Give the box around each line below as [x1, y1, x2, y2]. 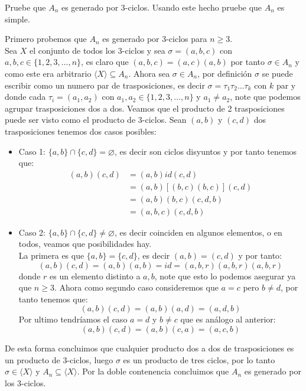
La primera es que [18, 249, 84, 262]
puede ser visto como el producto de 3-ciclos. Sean [5, 113, 187, 126]
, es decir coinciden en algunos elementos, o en [115, 226, 282, 238]
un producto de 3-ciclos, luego [5, 353, 113, 366]
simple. [5, 12, 30, 25]
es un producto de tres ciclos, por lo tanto [123, 353, 275, 366]
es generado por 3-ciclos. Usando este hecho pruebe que [61, 1, 262, 13]
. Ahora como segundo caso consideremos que [54, 281, 219, 294]
